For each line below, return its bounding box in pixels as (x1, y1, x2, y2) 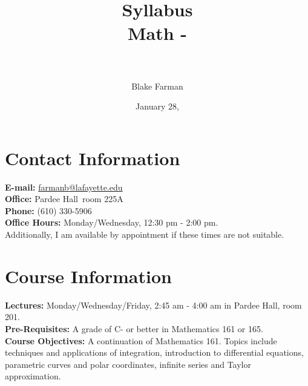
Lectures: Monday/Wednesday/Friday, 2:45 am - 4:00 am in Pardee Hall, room (5, 298, 302, 311)
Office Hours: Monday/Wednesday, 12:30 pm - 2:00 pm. (5, 216, 218, 229)
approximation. (5, 370, 61, 382)
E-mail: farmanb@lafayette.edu (5, 180, 123, 193)
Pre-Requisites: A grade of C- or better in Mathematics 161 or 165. (5, 322, 263, 335)
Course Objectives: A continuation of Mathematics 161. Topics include (5, 334, 277, 347)
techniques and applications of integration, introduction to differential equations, (5, 346, 304, 359)
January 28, (136, 100, 179, 113)
